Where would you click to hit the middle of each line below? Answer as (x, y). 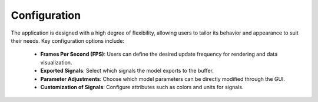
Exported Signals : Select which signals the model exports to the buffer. (127, 71)
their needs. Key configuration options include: (68, 40)
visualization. (56, 62)
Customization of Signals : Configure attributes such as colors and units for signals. (142, 87)
